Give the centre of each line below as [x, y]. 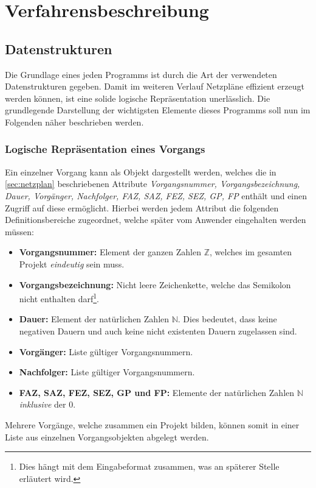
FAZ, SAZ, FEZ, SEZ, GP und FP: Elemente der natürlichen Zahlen [157, 392]
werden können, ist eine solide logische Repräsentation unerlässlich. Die [138, 98]
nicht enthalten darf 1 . [59, 298]
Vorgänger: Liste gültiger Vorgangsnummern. [106, 351]
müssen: [19, 231]
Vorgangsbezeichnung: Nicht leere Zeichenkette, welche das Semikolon [155, 284]
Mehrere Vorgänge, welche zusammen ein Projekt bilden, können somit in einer [152, 424]
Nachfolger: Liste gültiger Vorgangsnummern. [107, 372]
